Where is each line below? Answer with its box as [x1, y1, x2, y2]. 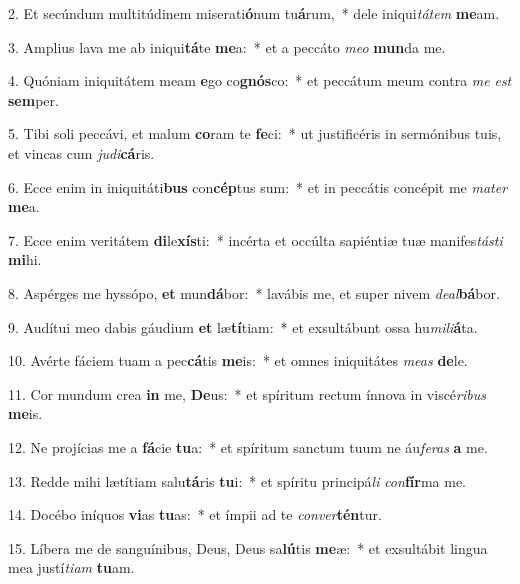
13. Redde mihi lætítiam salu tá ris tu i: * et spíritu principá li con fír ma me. [8, 470, 467, 491]
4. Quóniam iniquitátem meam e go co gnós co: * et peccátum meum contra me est [8, 70, 512, 91]
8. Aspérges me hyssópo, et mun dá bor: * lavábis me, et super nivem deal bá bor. [8, 282, 500, 303]
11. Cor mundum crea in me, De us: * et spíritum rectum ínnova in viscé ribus [8, 383, 486, 404]
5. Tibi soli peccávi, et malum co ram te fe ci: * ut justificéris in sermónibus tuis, [8, 123, 502, 144]
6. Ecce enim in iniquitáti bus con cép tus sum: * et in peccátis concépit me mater [8, 176, 508, 197]
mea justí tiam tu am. [8, 557, 135, 578]
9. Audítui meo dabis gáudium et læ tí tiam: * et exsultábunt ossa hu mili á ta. [8, 316, 478, 337]
